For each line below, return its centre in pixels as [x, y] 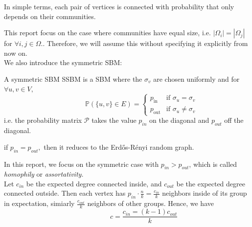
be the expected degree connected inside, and [94, 183]
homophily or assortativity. [44, 174]
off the [234, 120]
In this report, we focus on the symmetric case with [81, 164]
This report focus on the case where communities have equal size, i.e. [107, 33]
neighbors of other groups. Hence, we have [150, 203]
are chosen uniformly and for [196, 79]
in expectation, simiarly [39, 203]
